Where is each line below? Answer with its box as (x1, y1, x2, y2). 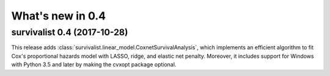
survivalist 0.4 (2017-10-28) (11, 27, 128, 38)
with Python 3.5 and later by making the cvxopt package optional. (11, 61, 177, 68)
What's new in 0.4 (11, 9, 106, 22)
